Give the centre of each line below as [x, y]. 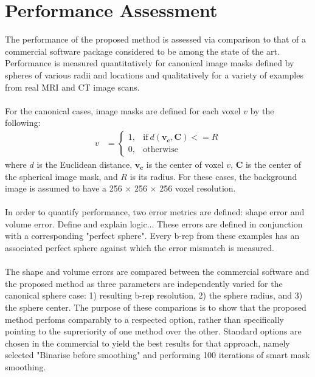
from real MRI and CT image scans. [72, 87]
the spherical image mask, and [61, 176]
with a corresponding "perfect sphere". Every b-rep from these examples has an [152, 236]
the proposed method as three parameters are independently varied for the [144, 283]
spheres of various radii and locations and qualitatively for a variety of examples [154, 74]
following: [23, 123]
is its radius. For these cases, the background [213, 176]
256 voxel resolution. [198, 188]
